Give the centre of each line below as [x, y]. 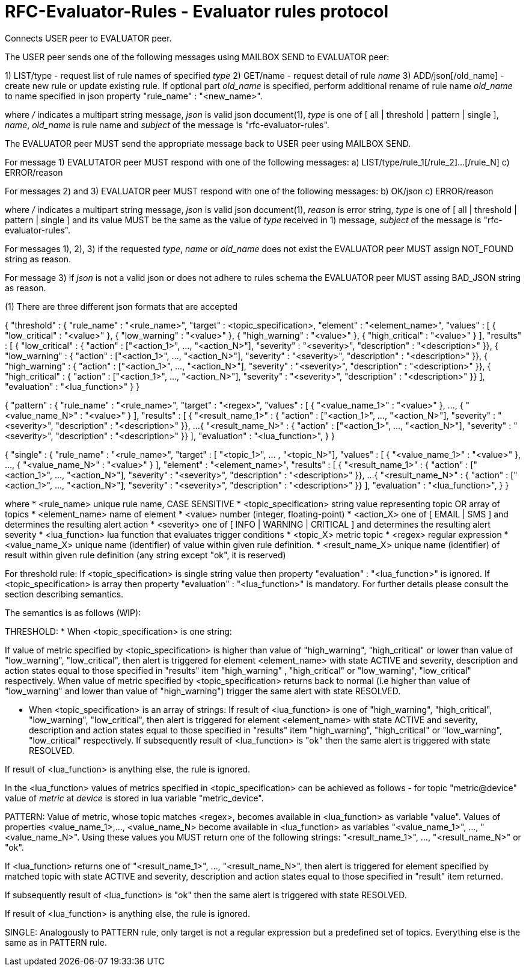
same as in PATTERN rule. [56, 942]
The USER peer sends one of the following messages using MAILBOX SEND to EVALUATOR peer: [197, 57]
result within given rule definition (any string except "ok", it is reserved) [145, 555]
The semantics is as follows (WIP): [73, 612]
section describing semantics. [64, 594]
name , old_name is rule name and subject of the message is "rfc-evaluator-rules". [167, 125]
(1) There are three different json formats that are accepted [121, 306]
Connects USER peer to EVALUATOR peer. [88, 38]
